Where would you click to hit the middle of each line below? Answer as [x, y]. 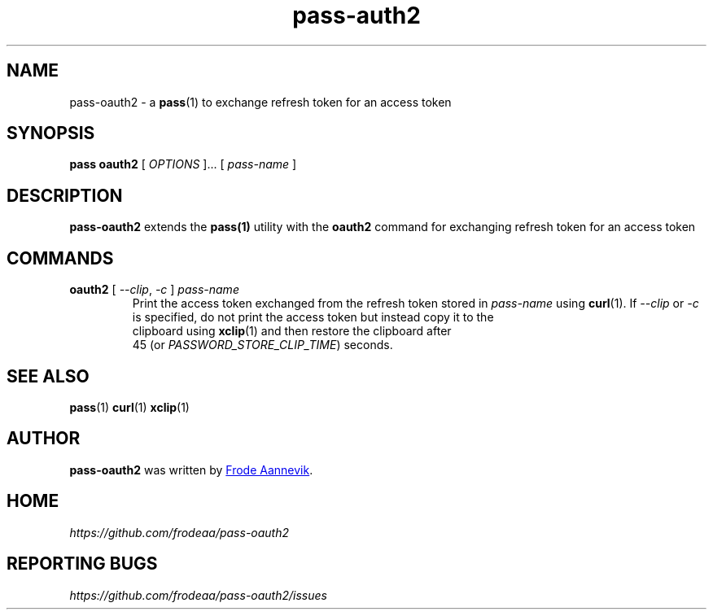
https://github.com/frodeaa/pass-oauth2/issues [198, 595]
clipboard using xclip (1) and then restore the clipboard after [292, 331]
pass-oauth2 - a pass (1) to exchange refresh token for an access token [260, 102]
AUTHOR [44, 439]
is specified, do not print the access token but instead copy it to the [313, 317]
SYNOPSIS [51, 133]
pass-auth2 [356, 15]
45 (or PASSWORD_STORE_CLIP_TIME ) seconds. [262, 345]
